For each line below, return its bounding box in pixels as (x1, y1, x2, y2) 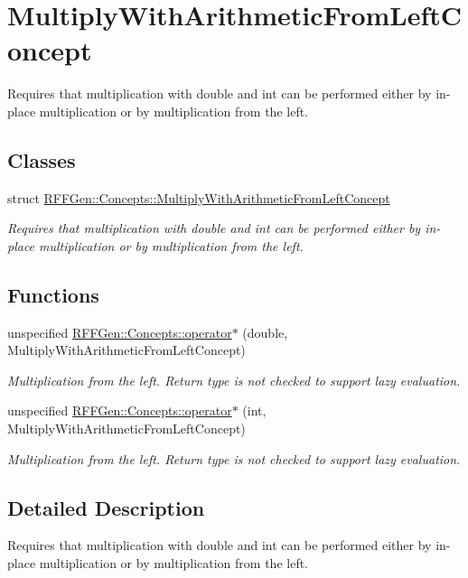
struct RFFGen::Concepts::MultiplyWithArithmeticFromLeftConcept (7, 188, 390, 207)
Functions (7, 280, 99, 308)
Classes (7, 145, 76, 173)
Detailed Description (7, 493, 205, 521)
